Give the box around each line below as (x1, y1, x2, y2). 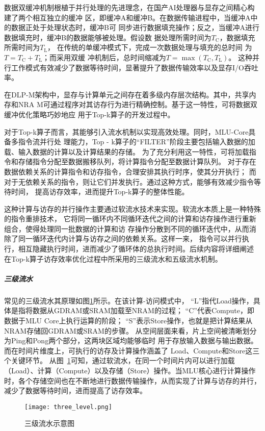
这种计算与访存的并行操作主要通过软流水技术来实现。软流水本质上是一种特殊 (4, 203, 261, 214)
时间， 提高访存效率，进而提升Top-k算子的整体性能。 (11, 186, 189, 197)
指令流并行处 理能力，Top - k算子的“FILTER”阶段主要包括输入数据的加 (18, 136, 255, 147)
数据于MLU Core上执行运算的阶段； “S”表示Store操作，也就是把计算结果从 (4, 315, 253, 325)
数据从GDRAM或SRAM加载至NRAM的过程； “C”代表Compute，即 (32, 305, 254, 316)
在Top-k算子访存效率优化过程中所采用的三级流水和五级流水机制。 (4, 253, 222, 264)
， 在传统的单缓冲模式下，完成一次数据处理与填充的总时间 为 (47, 42, 252, 53)
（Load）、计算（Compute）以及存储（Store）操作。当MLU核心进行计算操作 (4, 365, 256, 375)
